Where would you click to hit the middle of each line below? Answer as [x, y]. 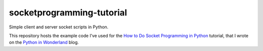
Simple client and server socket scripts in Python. [59, 27]
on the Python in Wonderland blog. [44, 42]
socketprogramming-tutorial [68, 13]
